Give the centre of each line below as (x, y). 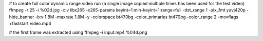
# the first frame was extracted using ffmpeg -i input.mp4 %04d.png (78, 32)
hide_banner (21, 17)
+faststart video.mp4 (30, 23)
